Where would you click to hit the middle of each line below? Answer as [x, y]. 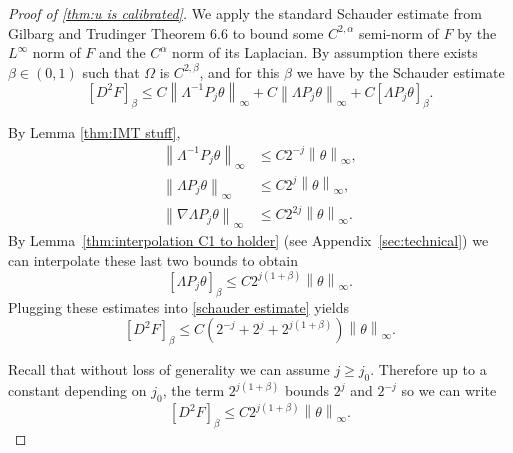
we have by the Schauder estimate [400, 71]
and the [122, 52]
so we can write [449, 390]
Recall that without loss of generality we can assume [169, 369]
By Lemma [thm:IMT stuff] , [94, 131]
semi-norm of [399, 32]
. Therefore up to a [428, 369]
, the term [193, 390]
